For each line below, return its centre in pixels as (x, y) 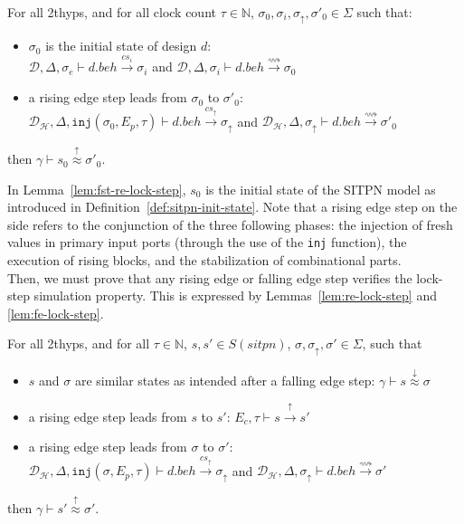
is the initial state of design (121, 46)
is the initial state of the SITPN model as (321, 189)
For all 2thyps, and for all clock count (112, 12)
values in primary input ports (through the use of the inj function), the (207, 242)
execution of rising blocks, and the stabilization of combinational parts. (204, 260)
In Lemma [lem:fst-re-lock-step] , (97, 189)
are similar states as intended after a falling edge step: (225, 381)
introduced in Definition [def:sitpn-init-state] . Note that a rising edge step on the (232, 207)
